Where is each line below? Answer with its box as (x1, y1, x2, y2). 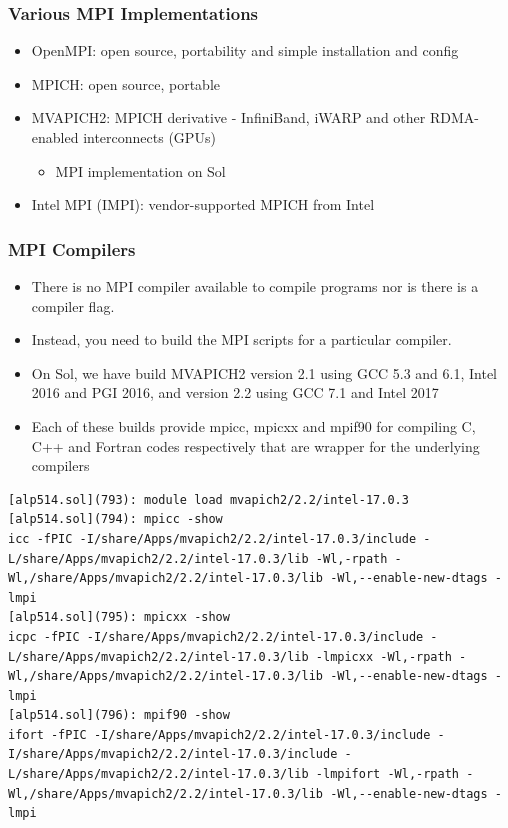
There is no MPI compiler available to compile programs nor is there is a (31, 276, 479, 296)
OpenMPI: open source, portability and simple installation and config (31, 40, 459, 61)
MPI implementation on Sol (55, 160, 226, 181)
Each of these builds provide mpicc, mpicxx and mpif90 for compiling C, (31, 415, 476, 436)
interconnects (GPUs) (83, 127, 216, 147)
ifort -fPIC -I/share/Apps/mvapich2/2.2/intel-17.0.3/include (8, 727, 431, 742)
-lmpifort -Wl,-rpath (315, 767, 460, 782)
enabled (31, 127, 79, 147)
